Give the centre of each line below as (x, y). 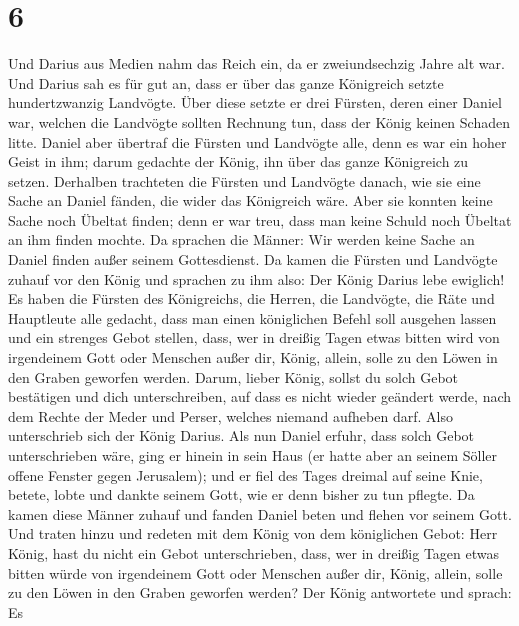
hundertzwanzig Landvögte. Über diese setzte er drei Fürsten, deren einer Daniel (255, 102)
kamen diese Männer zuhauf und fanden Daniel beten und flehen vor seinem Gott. (260, 513)
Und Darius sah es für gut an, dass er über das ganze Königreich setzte (226, 82)
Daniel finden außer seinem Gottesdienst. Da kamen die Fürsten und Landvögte (253, 259)
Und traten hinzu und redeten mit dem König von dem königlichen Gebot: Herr (253, 533)
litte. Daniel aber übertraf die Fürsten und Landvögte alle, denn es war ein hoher (257, 141)
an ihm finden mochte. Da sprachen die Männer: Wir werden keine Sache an (241, 239)
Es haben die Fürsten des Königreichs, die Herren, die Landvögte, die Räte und (251, 298)
